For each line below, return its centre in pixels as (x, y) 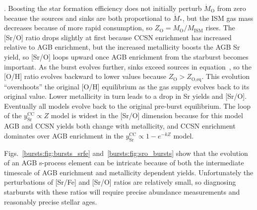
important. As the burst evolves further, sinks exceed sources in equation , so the (128, 66)
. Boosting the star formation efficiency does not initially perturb (103, 8)
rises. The (220, 28)
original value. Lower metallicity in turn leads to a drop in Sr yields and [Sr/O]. (126, 96)
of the (13, 115)
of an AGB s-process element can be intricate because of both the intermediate (124, 163)
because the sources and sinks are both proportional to (87, 18)
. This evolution (226, 76)
